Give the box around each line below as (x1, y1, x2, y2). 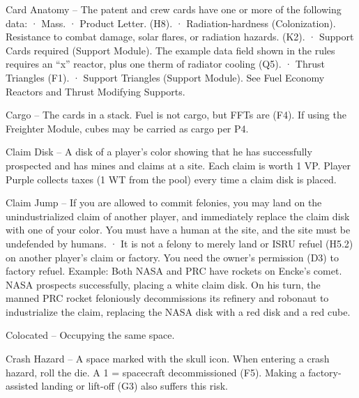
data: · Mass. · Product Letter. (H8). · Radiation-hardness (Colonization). (6, 15, 336, 30)
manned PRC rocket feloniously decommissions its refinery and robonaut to (6, 291, 329, 305)
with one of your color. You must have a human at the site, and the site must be (6, 222, 351, 237)
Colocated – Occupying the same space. (6, 328, 175, 342)
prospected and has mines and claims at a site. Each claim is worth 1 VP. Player (6, 158, 351, 172)
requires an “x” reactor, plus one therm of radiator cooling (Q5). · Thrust (6, 56, 325, 71)
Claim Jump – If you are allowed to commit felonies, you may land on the (6, 195, 322, 210)
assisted (6, 378, 38, 393)
